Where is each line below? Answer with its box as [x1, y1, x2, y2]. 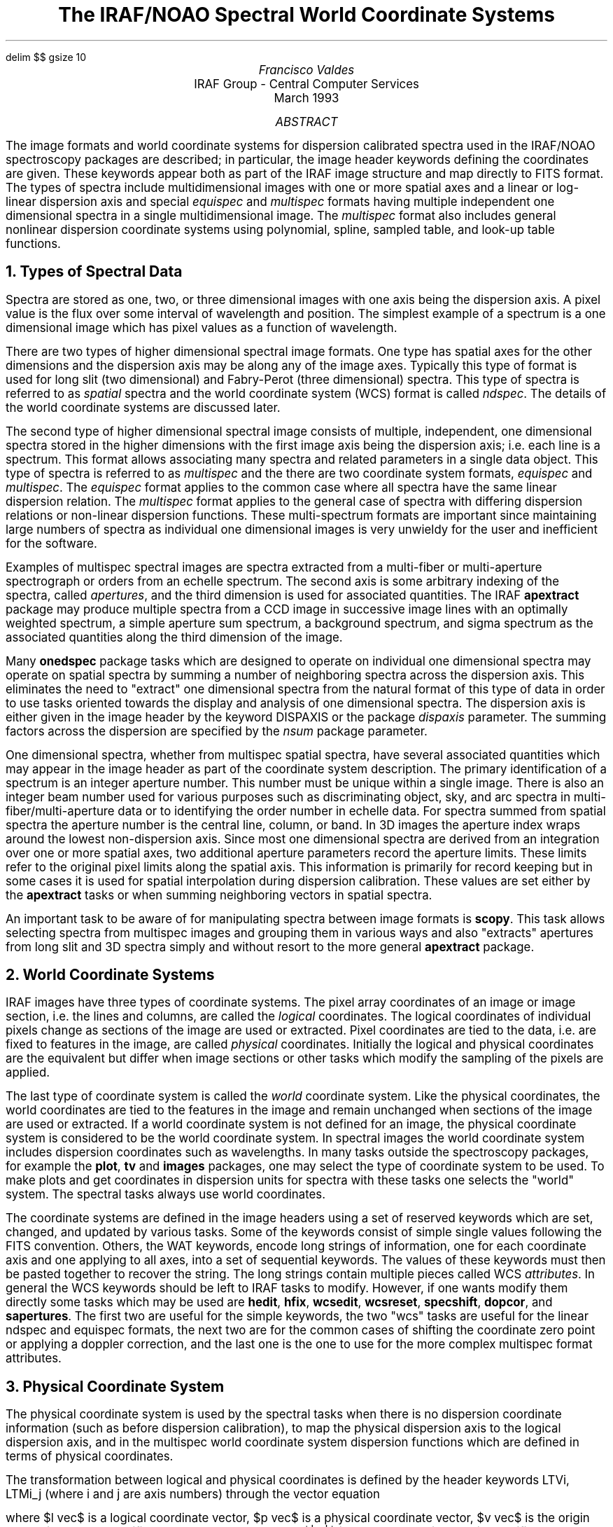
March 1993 [274, 90, 339, 105]
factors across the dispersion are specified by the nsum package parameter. [6, 724, 428, 738]
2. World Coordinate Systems [6, 966, 215, 984]
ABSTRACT [275, 114, 338, 129]
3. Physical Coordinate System [6, 1377, 225, 1395]
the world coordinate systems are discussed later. [6, 400, 281, 415]
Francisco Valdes [258, 62, 355, 77]
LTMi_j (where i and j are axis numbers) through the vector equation [6, 1487, 380, 1502]
